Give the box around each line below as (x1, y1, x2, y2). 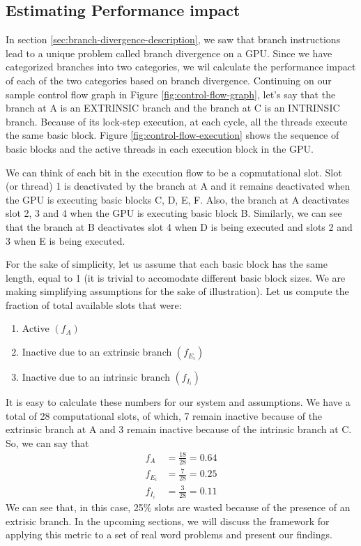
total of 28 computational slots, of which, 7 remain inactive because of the (6, 408, 323, 423)
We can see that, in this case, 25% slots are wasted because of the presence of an (6, 500, 351, 515)
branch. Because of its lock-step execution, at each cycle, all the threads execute (6, 114, 348, 128)
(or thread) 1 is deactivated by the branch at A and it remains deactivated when (6, 179, 351, 193)
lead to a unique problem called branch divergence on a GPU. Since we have (6, 45, 332, 60)
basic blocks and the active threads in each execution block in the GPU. (6, 141, 314, 156)
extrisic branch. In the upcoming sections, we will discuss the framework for (6, 513, 330, 528)
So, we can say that (6, 435, 89, 450)
